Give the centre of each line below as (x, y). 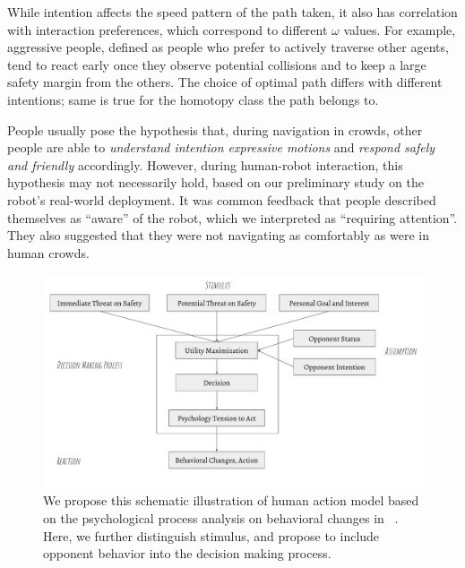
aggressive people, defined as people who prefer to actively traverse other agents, (228, 47)
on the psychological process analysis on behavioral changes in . (221, 518)
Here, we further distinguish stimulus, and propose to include (211, 535)
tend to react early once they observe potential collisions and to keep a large (217, 64)
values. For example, (400, 29)
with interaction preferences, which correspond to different (168, 29)
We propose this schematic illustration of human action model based (231, 500)
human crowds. (48, 252)
